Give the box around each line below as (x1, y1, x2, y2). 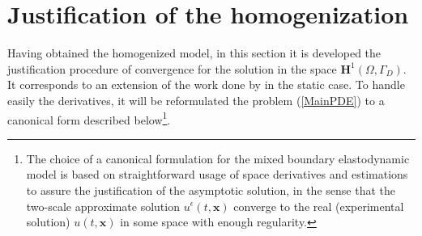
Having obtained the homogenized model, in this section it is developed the (7, 44, 382, 61)
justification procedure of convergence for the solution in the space (7, 60, 337, 77)
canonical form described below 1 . (7, 108, 171, 128)
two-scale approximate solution (26, 197, 180, 214)
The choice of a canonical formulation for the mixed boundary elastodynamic (26, 150, 410, 166)
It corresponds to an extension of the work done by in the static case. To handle (7, 76, 405, 93)
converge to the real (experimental (233, 197, 404, 214)
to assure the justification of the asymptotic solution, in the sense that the (26, 181, 395, 198)
